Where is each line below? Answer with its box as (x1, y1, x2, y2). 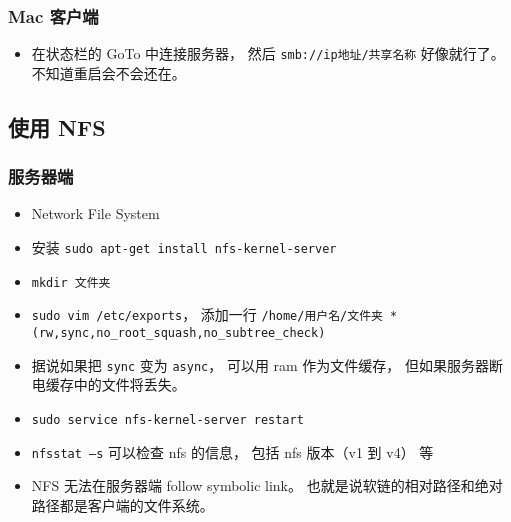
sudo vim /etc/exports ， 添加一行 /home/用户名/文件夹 (31, 304, 383, 325)
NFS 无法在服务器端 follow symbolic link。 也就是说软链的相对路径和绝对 (31, 475, 503, 496)
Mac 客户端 (8, 3, 99, 28)
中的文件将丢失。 (73, 374, 186, 395)
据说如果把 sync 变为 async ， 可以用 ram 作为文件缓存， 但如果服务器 (31, 354, 490, 375)
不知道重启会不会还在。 (31, 62, 186, 83)
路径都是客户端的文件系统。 (31, 494, 214, 515)
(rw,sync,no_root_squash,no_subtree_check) (31, 326, 326, 341)
